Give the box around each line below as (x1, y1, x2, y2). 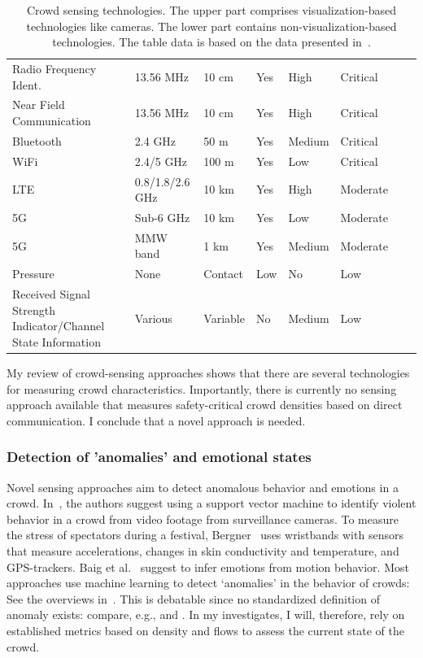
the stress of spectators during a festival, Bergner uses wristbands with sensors (7, 526, 403, 543)
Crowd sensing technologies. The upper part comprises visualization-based (26, 2, 397, 18)
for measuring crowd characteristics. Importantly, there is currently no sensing (7, 380, 397, 397)
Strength (12, 301, 55, 318)
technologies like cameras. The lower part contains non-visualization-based (26, 17, 397, 34)
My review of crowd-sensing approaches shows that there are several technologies (7, 364, 410, 381)
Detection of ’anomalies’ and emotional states (7, 447, 312, 467)
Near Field (12, 96, 65, 113)
